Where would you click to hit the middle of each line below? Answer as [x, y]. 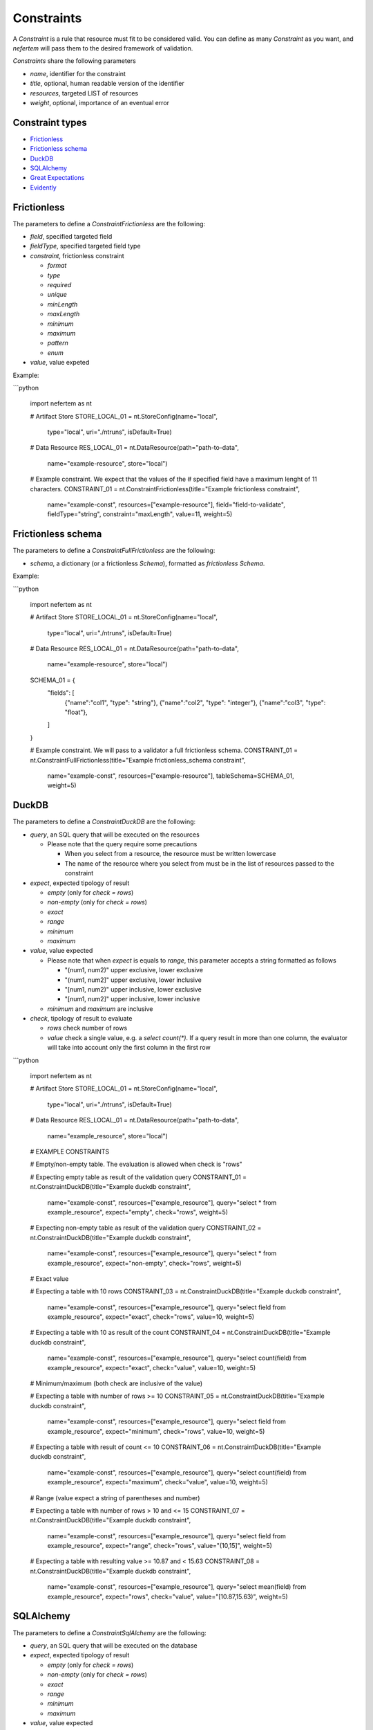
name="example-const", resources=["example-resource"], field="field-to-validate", [166, 504]
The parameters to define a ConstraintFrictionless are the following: [109, 224]
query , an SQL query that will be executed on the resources [115, 835]
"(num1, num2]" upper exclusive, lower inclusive [133, 980]
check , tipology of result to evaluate [81, 1019]
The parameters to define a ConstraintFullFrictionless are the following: [114, 551]
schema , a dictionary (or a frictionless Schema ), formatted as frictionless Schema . [147, 563]
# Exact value [49, 1278]
